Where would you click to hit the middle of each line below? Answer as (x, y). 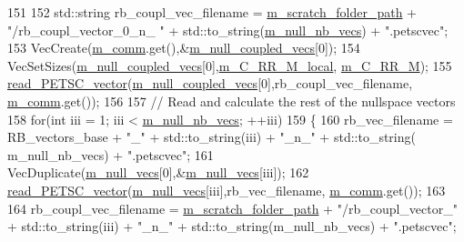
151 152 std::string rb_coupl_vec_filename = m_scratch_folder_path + (212, 12)
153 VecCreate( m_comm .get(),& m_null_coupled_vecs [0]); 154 (184, 48)
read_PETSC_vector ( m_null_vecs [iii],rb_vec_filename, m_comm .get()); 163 (227, 190)
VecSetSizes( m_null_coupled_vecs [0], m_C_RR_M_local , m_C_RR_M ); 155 (230, 65)
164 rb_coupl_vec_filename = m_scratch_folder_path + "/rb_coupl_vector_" (232, 208)
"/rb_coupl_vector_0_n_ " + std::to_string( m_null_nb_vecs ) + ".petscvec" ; (228, 30)
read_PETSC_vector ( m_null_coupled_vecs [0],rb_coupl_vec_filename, (210, 83)
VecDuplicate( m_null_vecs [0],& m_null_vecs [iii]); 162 (158, 172)
